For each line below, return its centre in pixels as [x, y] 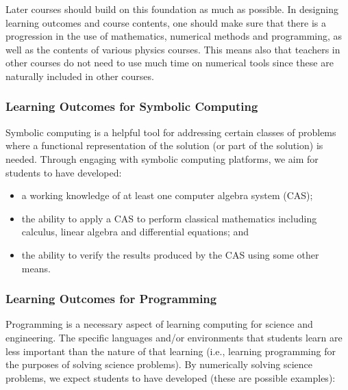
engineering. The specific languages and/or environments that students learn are [174, 337]
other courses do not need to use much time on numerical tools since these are [170, 63]
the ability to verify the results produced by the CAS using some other [170, 254]
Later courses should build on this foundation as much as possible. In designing [172, 9]
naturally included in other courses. [80, 76]
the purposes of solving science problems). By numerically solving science [159, 364]
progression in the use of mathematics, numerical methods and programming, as [174, 36]
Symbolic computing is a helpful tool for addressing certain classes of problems [171, 132]
